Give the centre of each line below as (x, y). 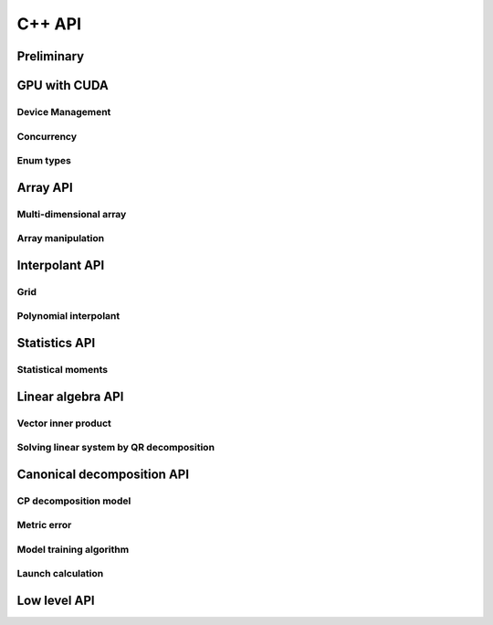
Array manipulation (61, 238)
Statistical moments (63, 369)
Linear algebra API (70, 396)
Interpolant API (61, 265)
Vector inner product (64, 423)
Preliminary (51, 56)
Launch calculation (60, 574)
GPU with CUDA (63, 85)
